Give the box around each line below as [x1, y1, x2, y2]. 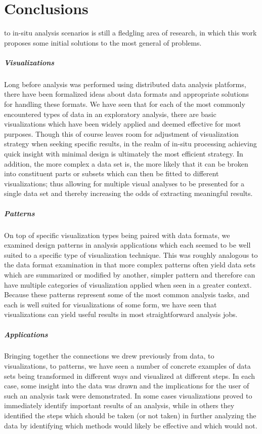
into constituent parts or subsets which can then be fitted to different [4, 168, 219, 179]
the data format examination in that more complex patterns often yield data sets [4, 259, 255, 270]
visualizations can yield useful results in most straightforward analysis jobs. [4, 309, 238, 320]
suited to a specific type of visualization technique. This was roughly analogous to [4, 249, 258, 260]
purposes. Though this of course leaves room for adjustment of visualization [4, 128, 239, 139]
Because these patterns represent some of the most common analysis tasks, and [4, 289, 250, 300]
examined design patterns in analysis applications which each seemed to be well [4, 240, 251, 250]
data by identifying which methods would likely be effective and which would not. [4, 420, 257, 430]
